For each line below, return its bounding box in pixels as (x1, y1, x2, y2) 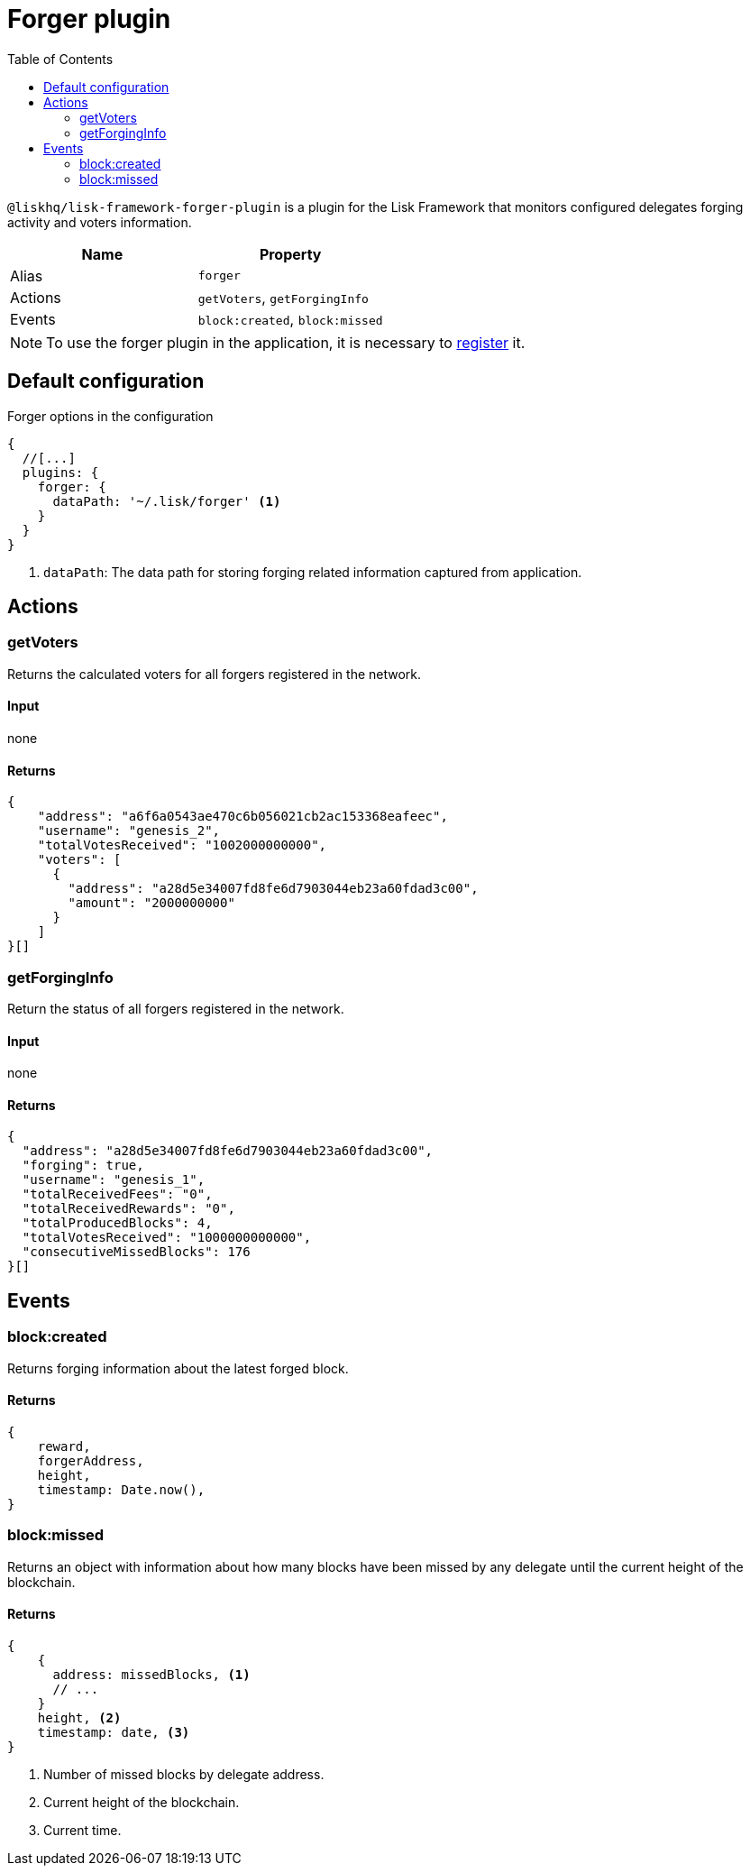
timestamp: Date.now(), (37, 1482, 206, 1497)
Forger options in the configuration (7, 408, 214, 424)
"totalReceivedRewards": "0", (22, 1201, 235, 1217)
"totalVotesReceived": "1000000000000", (22, 1230, 312, 1245)
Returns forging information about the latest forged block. (7, 1360, 349, 1376)
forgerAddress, (37, 1453, 144, 1468)
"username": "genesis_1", (22, 1172, 206, 1188)
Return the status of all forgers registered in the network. (7, 1001, 344, 1016)
